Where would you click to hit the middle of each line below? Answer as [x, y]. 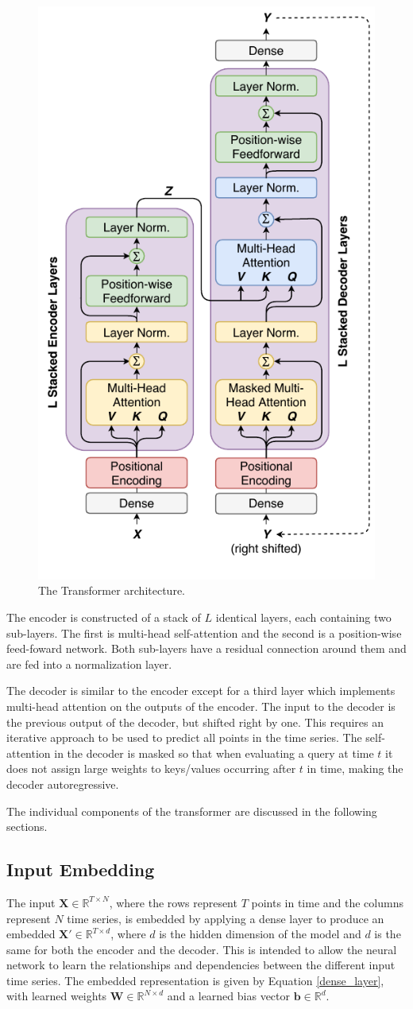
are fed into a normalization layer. [89, 664]
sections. [27, 827]
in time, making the [355, 768]
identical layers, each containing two [303, 617]
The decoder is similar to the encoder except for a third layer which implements [201, 691]
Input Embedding [81, 869]
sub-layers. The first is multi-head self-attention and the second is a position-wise [204, 633]
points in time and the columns [327, 902]
